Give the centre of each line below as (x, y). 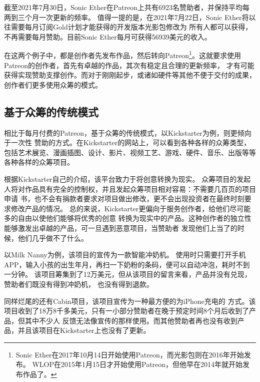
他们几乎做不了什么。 (53, 238)
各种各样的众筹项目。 (39, 162)
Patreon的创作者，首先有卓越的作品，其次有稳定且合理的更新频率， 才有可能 (129, 65)
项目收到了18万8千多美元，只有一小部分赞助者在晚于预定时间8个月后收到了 (126, 311)
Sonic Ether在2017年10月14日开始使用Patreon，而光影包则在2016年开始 (130, 354)
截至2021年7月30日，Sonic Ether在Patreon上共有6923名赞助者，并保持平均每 (127, 7)
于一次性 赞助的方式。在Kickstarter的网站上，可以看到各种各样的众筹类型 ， (127, 142)
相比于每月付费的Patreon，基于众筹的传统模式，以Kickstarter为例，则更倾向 (128, 132)
